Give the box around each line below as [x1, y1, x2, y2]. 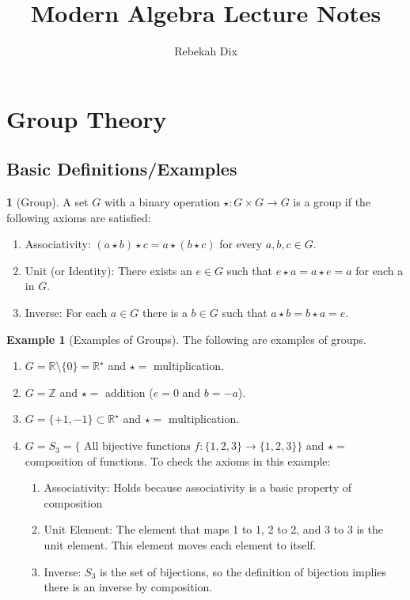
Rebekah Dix [174, 43, 237, 59]
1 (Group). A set [6, 194, 89, 210]
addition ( [105, 383, 154, 400]
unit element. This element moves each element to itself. [44, 537, 317, 553]
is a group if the [293, 194, 371, 210]
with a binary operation [104, 194, 220, 210]
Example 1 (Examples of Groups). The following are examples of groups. [6, 330, 366, 347]
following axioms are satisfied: [6, 209, 151, 225]
